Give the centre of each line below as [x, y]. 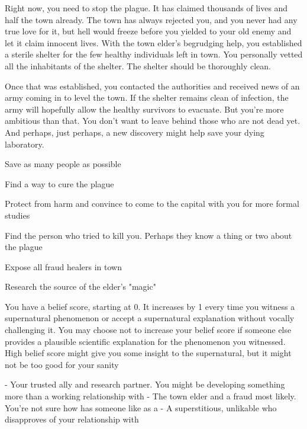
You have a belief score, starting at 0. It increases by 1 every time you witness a [150, 306]
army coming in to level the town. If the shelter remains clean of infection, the [147, 97]
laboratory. [25, 144]
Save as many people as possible [63, 164]
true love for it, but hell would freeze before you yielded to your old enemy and [148, 31]
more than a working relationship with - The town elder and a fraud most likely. [151, 396]
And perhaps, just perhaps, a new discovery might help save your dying [135, 132]
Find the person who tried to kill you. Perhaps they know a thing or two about [148, 235]
